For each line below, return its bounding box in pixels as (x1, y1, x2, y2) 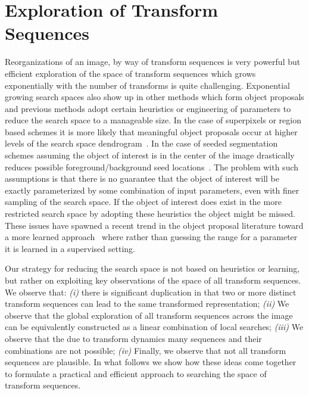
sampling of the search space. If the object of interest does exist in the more (5, 195, 282, 208)
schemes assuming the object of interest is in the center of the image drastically (5, 149, 295, 161)
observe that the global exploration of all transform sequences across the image (5, 309, 293, 321)
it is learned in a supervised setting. (5, 242, 135, 254)
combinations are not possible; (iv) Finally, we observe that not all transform (5, 344, 286, 356)
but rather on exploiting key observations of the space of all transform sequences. (5, 274, 301, 286)
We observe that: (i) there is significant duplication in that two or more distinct (5, 285, 296, 298)
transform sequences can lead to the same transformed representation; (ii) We (5, 297, 289, 310)
